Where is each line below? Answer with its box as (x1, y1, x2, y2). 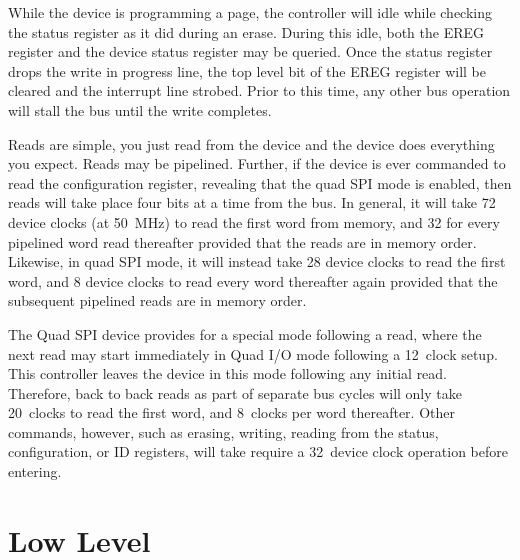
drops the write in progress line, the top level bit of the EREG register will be (8, 60, 487, 81)
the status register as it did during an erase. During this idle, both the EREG (8, 21, 485, 42)
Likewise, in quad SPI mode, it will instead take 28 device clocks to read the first (8, 251, 506, 272)
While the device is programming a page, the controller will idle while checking (8, 2, 492, 22)
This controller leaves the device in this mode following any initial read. (8, 363, 448, 384)
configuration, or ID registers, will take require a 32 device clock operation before (8, 441, 508, 462)
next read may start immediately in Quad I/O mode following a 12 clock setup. (8, 343, 498, 364)
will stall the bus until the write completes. (8, 99, 272, 120)
